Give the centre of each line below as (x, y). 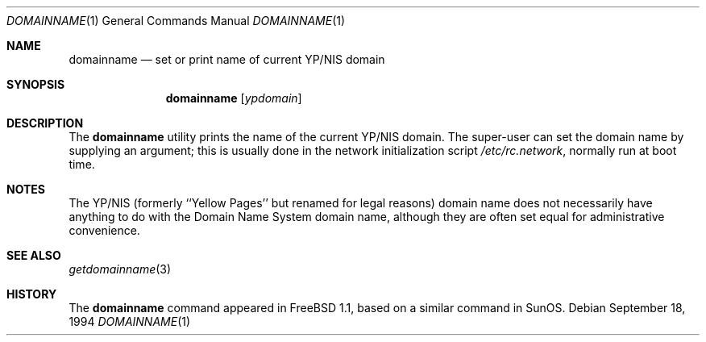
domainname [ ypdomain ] (234, 98)
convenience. (104, 230)
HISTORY (32, 294)
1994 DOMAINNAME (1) (130, 321)
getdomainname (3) (120, 269)
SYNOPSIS (36, 84)
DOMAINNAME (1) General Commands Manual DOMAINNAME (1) (176, 21)
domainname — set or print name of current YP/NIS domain (227, 59)
